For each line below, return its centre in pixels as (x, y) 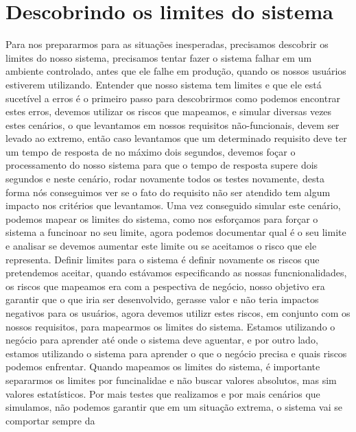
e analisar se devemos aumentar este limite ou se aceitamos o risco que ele (161, 246)
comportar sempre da (50, 420)
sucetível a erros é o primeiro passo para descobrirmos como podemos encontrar (173, 98)
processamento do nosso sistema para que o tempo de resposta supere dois (162, 165)
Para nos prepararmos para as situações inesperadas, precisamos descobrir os (167, 44)
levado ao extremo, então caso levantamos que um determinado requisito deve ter (176, 138)
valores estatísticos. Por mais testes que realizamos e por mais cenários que (163, 393)
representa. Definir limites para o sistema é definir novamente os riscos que (163, 259)
